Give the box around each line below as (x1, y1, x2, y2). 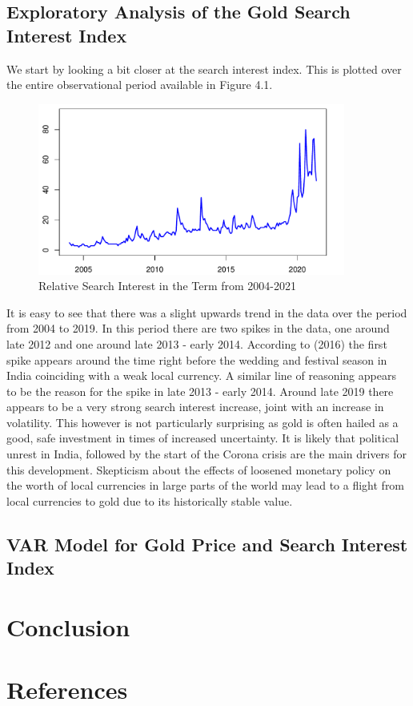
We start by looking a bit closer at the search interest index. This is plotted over (6, 60, 402, 77)
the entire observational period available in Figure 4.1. (6, 76, 273, 93)
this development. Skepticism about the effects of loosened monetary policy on (6, 461, 391, 478)
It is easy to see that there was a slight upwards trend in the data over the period (6, 304, 407, 321)
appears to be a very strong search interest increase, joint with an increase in (6, 398, 384, 415)
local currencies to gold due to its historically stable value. (6, 492, 293, 509)
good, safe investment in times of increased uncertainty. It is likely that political (6, 430, 399, 446)
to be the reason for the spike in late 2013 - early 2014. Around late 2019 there (6, 382, 394, 399)
